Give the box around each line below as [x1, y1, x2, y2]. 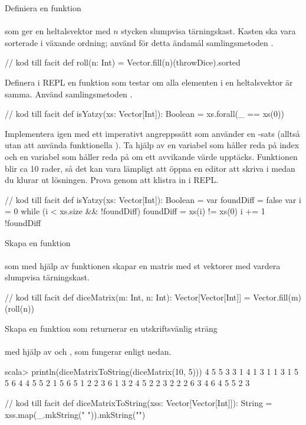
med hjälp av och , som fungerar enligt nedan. [5, 345, 172, 358]
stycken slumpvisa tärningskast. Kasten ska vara [121, 25, 296, 37]
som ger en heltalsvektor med [5, 25, 111, 37]
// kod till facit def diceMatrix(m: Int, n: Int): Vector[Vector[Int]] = [5, 290, 251, 303]
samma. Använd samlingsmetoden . [5, 87, 133, 100]
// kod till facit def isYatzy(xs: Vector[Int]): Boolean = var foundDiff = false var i [5, 193, 301, 205]
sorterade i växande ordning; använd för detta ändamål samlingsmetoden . [5, 36, 274, 48]
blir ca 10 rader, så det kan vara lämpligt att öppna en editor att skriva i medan [5, 162, 295, 174]
